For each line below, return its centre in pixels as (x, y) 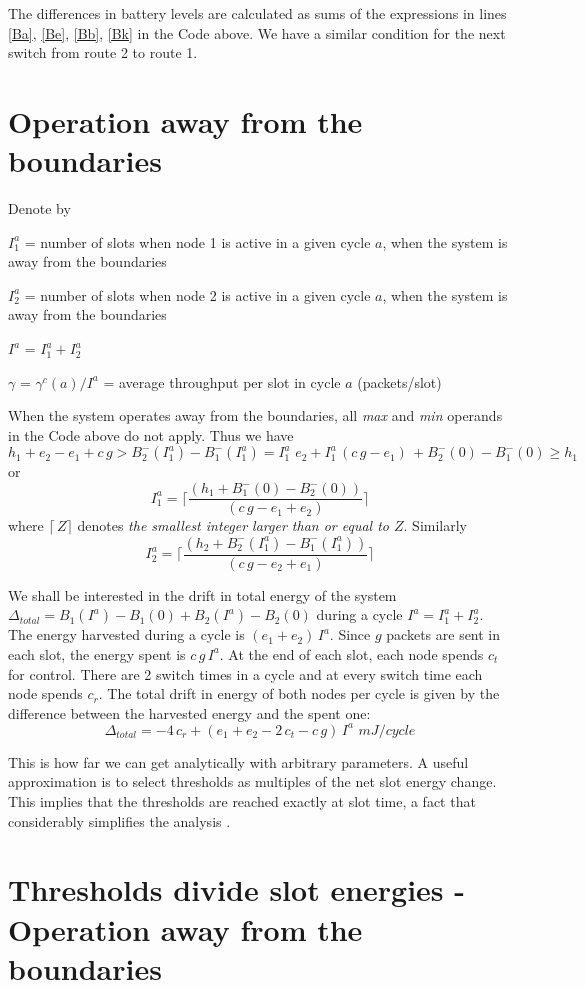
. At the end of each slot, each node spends (351, 653)
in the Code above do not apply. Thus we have (151, 434)
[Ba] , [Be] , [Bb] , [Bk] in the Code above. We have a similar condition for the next (257, 32)
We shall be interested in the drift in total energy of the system (202, 594)
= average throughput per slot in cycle (222, 381)
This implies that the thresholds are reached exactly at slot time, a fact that (242, 800)
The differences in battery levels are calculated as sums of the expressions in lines (257, 13)
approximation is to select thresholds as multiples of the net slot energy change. (252, 781)
